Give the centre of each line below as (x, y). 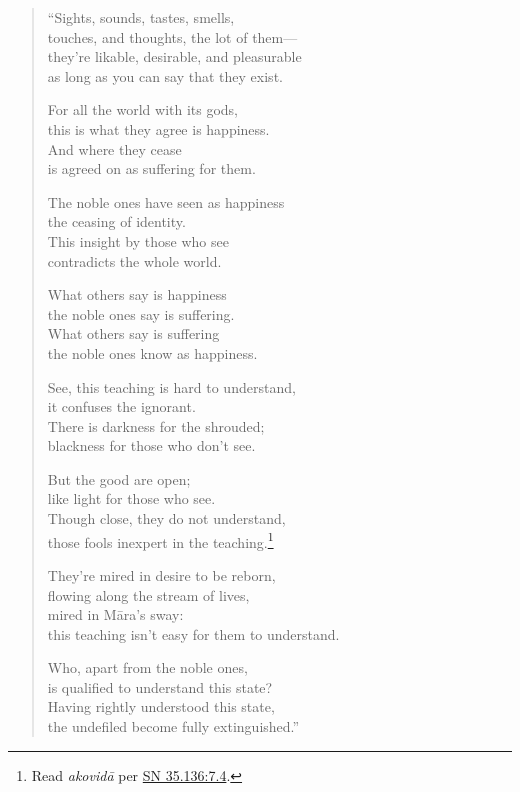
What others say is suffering (133, 333)
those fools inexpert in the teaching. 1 (160, 540)
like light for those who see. (131, 498)
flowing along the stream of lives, (148, 594)
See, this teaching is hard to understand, (171, 386)
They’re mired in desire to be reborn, (161, 574)
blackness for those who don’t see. (151, 445)
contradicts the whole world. (134, 260)
